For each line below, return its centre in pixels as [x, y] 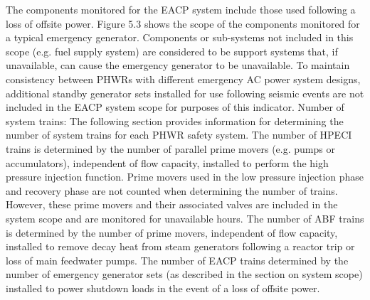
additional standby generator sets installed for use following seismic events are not [185, 93]
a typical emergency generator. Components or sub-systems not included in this [180, 37]
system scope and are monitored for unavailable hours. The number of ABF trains [185, 218]
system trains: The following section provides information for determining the [175, 120]
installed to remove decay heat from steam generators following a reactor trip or [180, 246]
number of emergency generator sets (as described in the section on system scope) [184, 274]
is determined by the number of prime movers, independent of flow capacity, [172, 232]
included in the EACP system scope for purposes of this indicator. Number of [175, 107]
